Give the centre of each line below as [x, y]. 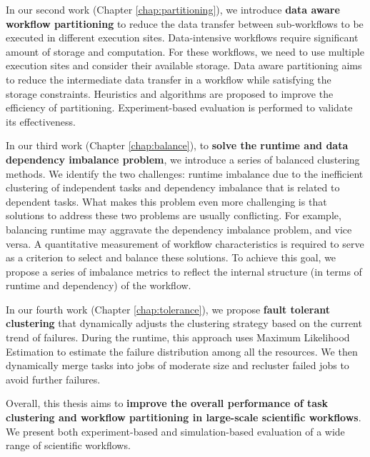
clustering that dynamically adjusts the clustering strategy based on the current [184, 323]
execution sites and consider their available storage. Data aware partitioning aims [184, 65]
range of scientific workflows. [68, 445]
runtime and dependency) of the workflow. [99, 285]
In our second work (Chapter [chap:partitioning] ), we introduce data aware [173, 9]
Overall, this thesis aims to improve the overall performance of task [167, 403]
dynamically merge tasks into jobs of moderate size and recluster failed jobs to [177, 365]
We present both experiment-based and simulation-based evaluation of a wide [175, 431]
